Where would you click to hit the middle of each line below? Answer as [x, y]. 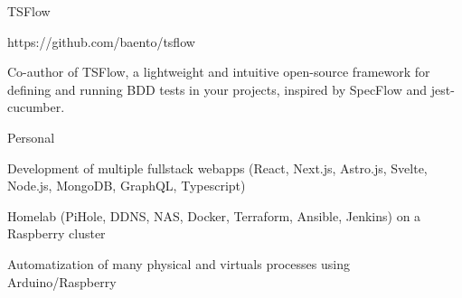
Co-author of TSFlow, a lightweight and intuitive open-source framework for [219, 72]
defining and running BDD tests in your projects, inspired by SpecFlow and [217, 89]
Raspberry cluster [57, 233]
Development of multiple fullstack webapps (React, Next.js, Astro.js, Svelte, [217, 168]
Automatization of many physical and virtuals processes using [179, 263]
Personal [31, 137]
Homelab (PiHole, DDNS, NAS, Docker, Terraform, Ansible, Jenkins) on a [214, 215]
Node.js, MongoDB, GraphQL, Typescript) [127, 186]
